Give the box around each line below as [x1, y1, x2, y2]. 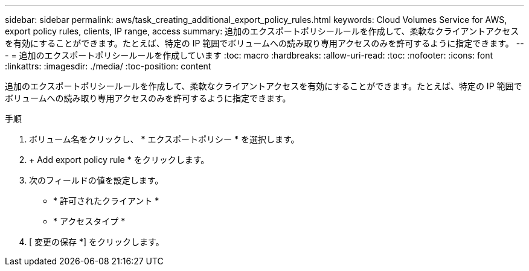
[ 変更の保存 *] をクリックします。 [29, 237, 164, 247]
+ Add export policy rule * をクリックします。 [29, 155, 210, 165]
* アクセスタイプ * [53, 216, 126, 226]
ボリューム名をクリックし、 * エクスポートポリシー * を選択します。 [29, 134, 300, 144]
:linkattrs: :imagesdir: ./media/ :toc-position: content [5, 61, 211, 71]
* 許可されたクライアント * [53, 196, 159, 206]
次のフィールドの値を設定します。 [29, 175, 164, 185]
